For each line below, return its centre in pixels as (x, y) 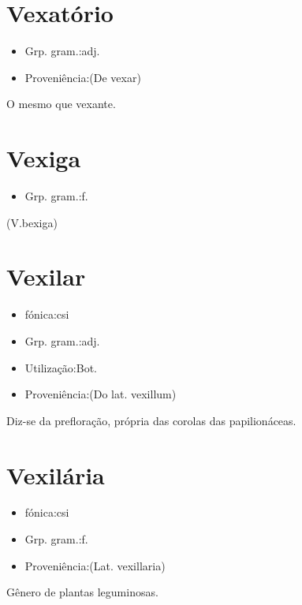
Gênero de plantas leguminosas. (82, 592)
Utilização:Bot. (61, 367)
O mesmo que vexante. (61, 104)
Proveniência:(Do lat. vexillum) (101, 394)
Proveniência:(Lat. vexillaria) (95, 565)
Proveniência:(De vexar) (83, 77)
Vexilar (46, 276)
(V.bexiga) (32, 222)
